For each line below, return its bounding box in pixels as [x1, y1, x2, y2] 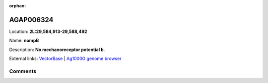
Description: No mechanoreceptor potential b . [9, 47, 105, 53]
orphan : [9, 3, 26, 8]
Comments [9, 68, 37, 75]
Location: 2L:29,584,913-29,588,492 [9, 28, 87, 34]
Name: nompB [9, 37, 39, 44]
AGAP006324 [9, 15, 54, 24]
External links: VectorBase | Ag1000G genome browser [9, 55, 122, 61]
